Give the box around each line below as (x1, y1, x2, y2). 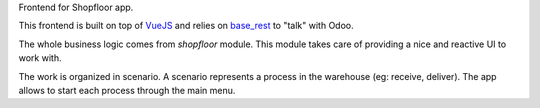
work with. (18, 52, 62, 64)
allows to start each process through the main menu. (18, 84, 236, 96)
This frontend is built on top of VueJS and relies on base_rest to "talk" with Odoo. (18, 20, 354, 32)
